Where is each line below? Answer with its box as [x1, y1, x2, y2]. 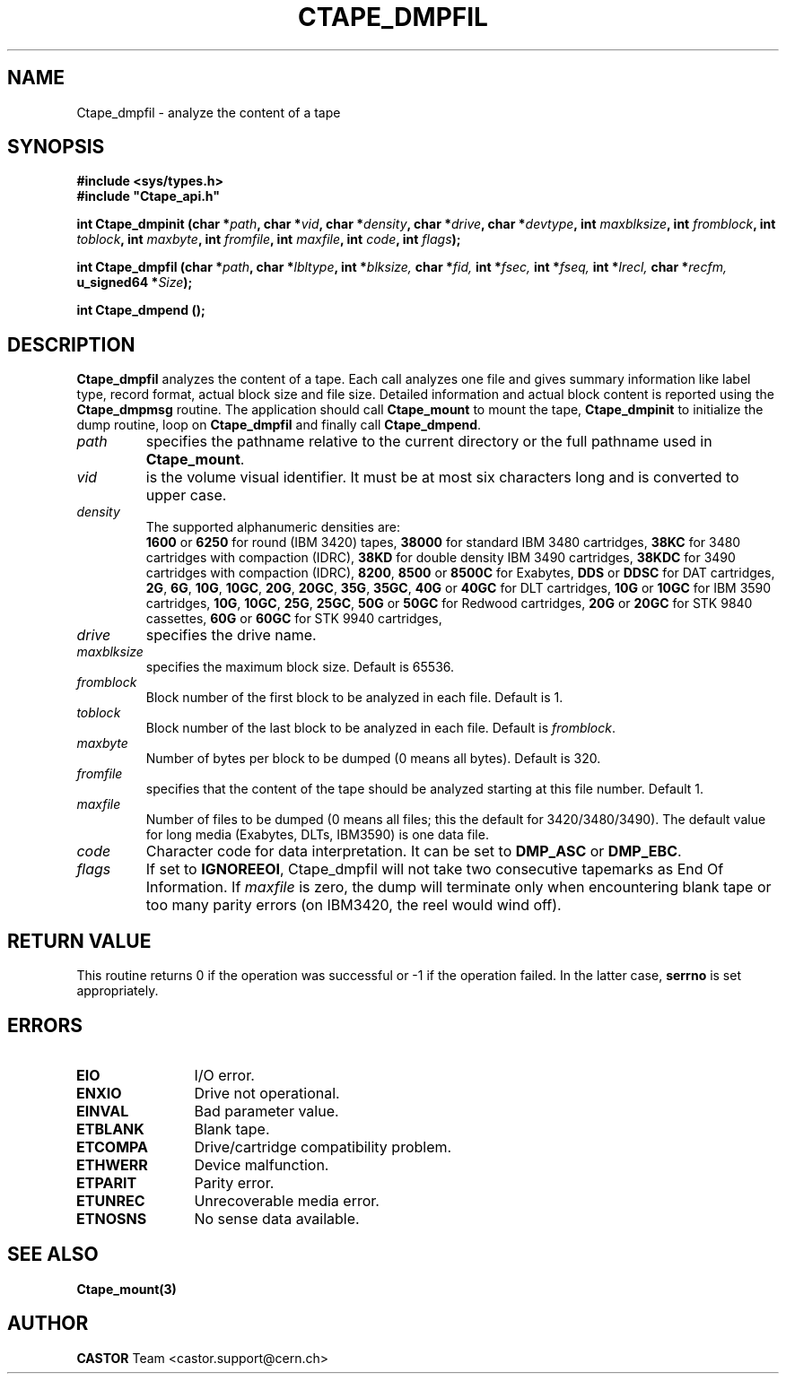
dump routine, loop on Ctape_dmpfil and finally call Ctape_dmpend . [76, 417, 482, 433]
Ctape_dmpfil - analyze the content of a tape [76, 104, 341, 120]
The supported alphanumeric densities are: [145, 519, 401, 535]
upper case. [145, 486, 227, 505]
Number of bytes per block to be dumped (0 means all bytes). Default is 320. [145, 751, 601, 767]
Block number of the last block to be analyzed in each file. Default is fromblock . [145, 720, 616, 736]
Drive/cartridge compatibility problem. [194, 1137, 452, 1156]
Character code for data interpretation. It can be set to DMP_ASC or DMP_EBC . [145, 842, 682, 861]
